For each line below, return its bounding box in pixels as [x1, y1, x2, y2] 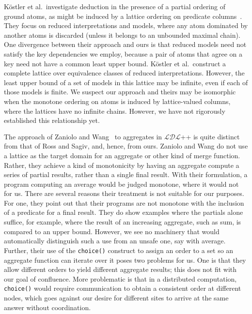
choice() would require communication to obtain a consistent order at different [4, 283, 241, 293]
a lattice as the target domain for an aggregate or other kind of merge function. [4, 150, 240, 160]
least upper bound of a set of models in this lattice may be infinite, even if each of [4, 77, 248, 87]
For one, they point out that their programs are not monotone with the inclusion [4, 197, 244, 208]
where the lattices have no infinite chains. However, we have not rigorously [4, 105, 225, 116]
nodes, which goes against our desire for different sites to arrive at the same [4, 292, 229, 302]
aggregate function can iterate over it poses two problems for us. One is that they [4, 254, 246, 265]
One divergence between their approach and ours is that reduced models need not [4, 39, 247, 49]
